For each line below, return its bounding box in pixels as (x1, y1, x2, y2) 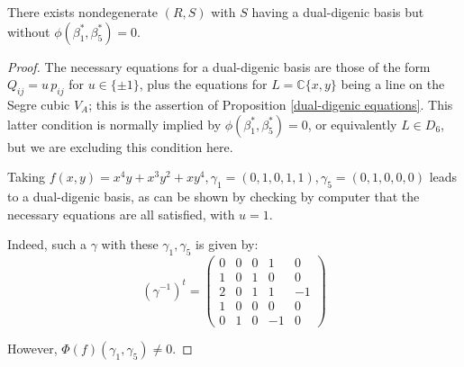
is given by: (196, 235, 259, 254)
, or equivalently (307, 114, 397, 133)
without (7, 22, 50, 40)
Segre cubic (7, 94, 70, 113)
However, (7, 339, 58, 358)
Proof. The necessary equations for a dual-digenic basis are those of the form (7, 57, 431, 76)
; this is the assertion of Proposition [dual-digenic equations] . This (88, 94, 453, 113)
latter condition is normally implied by (7, 114, 222, 133)
